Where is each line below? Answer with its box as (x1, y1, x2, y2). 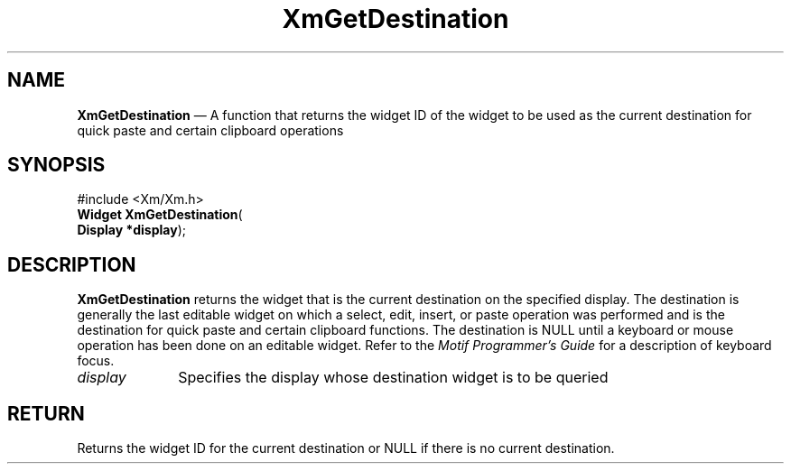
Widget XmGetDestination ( (77, 207, 243, 223)
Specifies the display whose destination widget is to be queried (178, 368, 609, 387)
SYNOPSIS (7, 153, 106, 177)
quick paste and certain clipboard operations (77, 122, 344, 138)
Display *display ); (77, 222, 186, 238)
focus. (77, 353, 115, 369)
